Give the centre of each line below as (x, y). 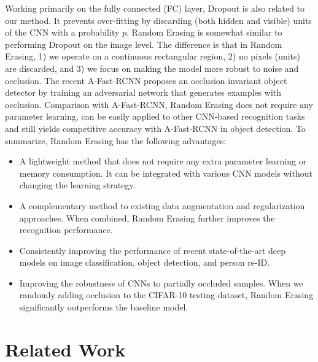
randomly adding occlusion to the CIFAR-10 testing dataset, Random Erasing (166, 295)
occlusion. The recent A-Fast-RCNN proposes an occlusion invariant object (146, 80)
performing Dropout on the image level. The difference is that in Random (144, 44)
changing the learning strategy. (77, 185)
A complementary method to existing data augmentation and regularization (162, 205)
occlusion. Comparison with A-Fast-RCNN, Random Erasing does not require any (159, 104)
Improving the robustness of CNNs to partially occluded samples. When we (161, 283)
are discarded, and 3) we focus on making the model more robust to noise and (152, 68)
